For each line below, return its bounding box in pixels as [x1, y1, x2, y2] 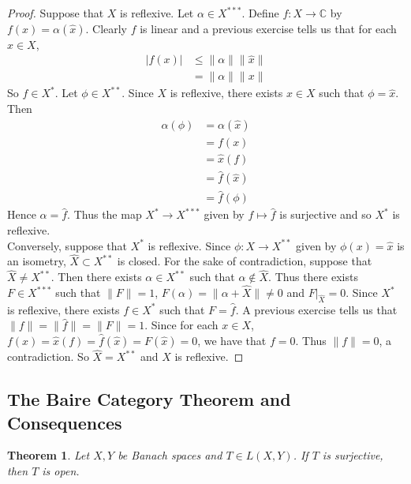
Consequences [7, 410, 122, 434]
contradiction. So [7, 348, 89, 365]
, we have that [197, 332, 267, 349]
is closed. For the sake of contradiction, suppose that [117, 253, 372, 269]
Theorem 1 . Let [7, 447, 90, 463]
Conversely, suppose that [7, 237, 127, 253]
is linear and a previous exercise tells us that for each [140, 20, 397, 36]
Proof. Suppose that [7, 5, 104, 21]
